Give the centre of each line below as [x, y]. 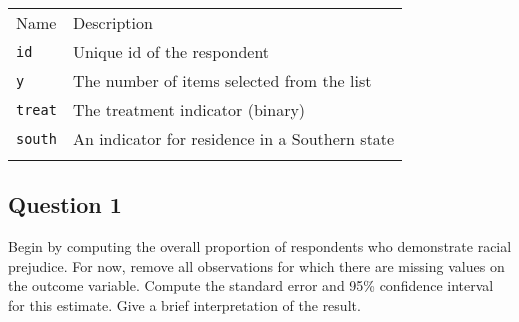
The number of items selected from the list [222, 80]
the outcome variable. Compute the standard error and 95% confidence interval [251, 285]
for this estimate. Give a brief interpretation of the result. [184, 304]
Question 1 [65, 204]
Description [112, 22]
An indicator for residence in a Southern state [233, 138]
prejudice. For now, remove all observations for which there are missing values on [256, 265]
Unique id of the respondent [171, 51]
